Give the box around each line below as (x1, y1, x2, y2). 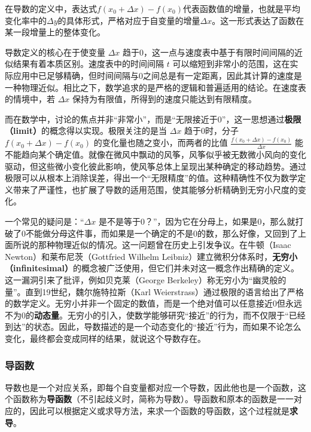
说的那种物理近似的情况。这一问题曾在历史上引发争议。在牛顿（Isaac (21, 238, 291, 251)
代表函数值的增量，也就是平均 (183, 2, 301, 14)
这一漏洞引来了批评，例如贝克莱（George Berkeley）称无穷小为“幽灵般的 (5, 274, 286, 286)
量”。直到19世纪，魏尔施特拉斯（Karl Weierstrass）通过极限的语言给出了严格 (5, 285, 304, 298)
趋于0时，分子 (184, 124, 239, 137)
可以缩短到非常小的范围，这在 (172, 57, 290, 70)
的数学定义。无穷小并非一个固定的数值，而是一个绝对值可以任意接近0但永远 (5, 297, 302, 310)
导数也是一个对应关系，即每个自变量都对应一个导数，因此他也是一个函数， (5, 381, 298, 393)
